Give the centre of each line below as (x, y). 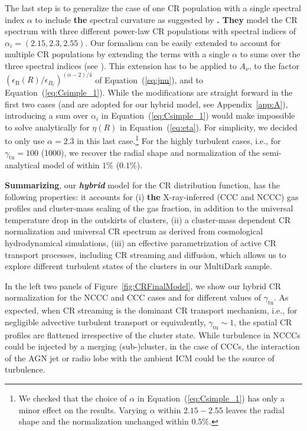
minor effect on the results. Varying (83, 409)
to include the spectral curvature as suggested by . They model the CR (166, 19)
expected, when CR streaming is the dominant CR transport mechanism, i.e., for (151, 310)
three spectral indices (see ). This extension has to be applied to (121, 65)
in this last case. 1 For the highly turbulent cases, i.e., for (179, 140)
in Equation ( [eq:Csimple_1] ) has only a (211, 398)
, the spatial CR (263, 321)
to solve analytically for (47, 127)
